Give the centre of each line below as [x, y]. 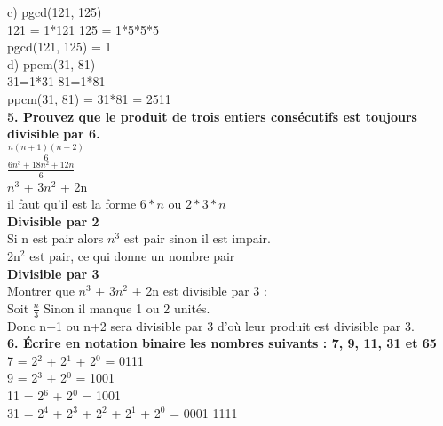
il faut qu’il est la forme [72, 204]
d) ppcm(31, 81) [51, 63]
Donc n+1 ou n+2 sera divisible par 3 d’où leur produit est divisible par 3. [211, 325]
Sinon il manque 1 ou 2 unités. [127, 308]
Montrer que [41, 291]
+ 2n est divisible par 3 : [199, 291]
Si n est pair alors [55, 238]
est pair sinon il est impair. [197, 238]
